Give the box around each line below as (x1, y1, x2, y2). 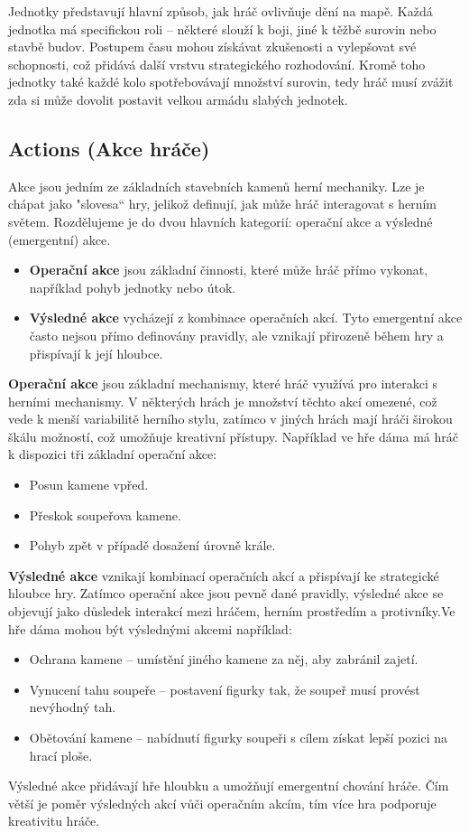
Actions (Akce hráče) (8, 134, 210, 162)
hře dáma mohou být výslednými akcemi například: (8, 619, 292, 638)
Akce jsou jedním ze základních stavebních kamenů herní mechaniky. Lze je (8, 176, 425, 195)
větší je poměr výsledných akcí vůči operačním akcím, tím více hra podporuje (8, 793, 437, 812)
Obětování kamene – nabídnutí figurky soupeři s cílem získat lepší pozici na (29, 728, 447, 747)
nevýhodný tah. (29, 697, 116, 716)
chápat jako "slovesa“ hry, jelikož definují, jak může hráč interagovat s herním (8, 194, 437, 213)
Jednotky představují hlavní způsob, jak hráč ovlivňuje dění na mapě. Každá (8, 2, 433, 20)
